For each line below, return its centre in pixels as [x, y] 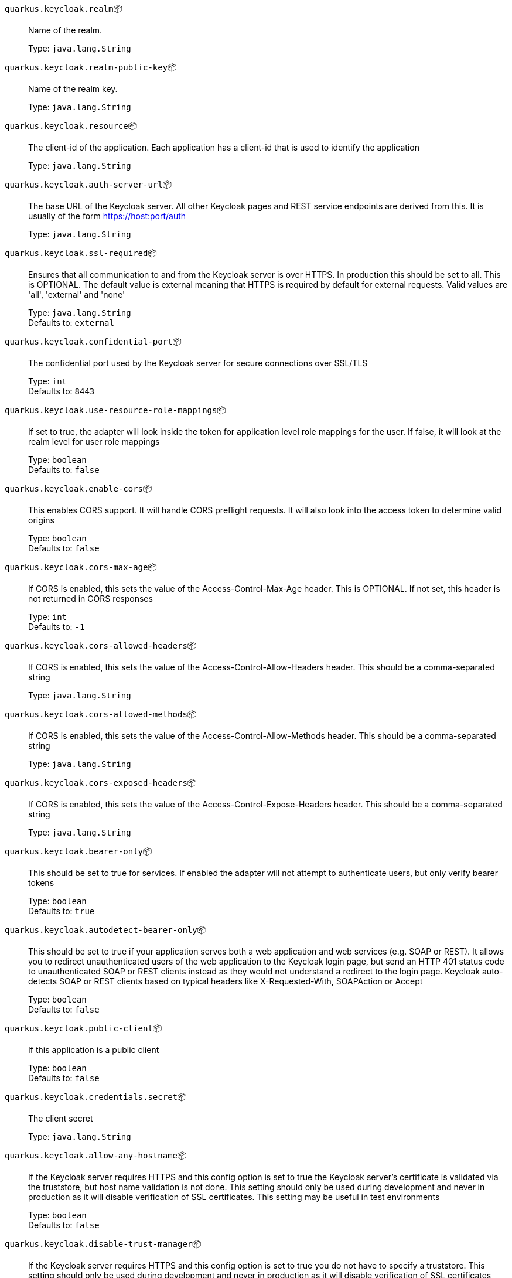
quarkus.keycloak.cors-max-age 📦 [81, 567]
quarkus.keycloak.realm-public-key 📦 [91, 67]
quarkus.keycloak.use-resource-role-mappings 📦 [115, 410]
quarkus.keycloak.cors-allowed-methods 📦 [101, 714]
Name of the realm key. [73, 89]
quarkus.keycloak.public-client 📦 [83, 1028]
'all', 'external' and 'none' [77, 294]
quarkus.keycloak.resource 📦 [71, 126]
